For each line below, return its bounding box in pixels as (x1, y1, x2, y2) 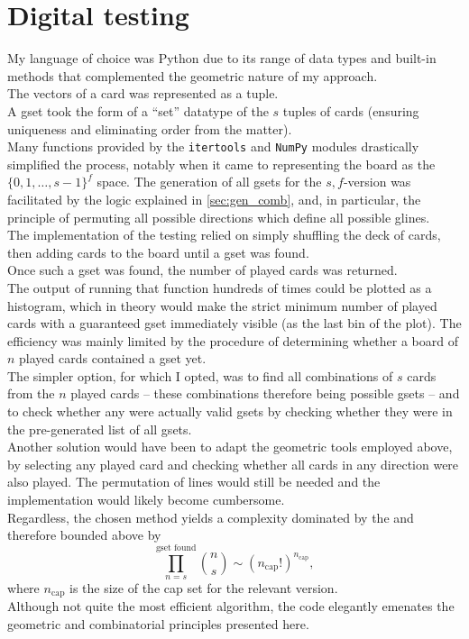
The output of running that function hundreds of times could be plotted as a (7, 278, 432, 297)
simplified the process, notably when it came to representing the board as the (7, 154, 436, 173)
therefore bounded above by (7, 525, 161, 544)
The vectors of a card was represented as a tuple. (7, 84, 279, 103)
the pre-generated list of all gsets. (7, 419, 192, 438)
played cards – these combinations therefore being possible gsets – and (70, 384, 460, 403)
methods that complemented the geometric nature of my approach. (7, 66, 378, 85)
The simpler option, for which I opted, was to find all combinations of (7, 366, 393, 385)
